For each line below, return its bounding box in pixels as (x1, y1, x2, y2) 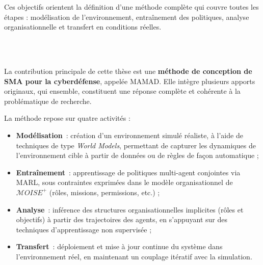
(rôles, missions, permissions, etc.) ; (49, 187, 160, 197)
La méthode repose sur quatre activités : (4, 113, 130, 123)
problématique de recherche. (4, 95, 92, 106)
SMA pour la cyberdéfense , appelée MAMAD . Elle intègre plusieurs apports (4, 75, 255, 86)
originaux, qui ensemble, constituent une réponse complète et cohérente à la (4, 86, 241, 96)
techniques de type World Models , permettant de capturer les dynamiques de (16, 140, 256, 150)
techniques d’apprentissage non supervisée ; (16, 224, 152, 234)
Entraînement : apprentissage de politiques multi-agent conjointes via (16, 167, 241, 177)
